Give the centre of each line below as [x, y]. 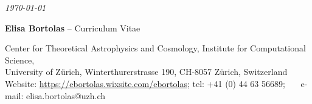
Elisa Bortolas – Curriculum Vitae [73, 28]
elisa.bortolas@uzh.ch [66, 95]
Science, [20, 60]
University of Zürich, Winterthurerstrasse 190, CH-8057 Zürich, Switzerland [146, 72]
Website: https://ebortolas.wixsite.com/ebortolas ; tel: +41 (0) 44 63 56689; [145, 83]
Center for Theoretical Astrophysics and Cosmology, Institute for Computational [155, 48]
